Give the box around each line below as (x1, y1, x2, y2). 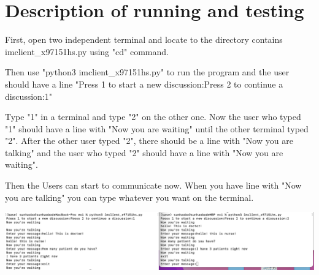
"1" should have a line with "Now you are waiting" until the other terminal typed (5, 122, 309, 135)
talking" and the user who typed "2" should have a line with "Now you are (5, 146, 283, 159)
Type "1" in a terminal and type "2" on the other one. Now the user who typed (5, 110, 301, 123)
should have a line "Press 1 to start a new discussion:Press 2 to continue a (5, 77, 283, 90)
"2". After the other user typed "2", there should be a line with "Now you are (5, 134, 293, 147)
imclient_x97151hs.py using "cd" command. (5, 45, 169, 58)
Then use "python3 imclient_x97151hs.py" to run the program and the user (5, 66, 290, 78)
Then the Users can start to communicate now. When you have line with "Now (5, 179, 302, 192)
